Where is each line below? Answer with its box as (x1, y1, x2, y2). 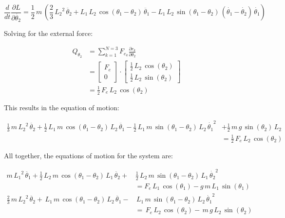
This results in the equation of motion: (4, 102, 119, 112)
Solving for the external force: (4, 28, 93, 38)
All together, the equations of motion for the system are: (4, 151, 173, 161)
